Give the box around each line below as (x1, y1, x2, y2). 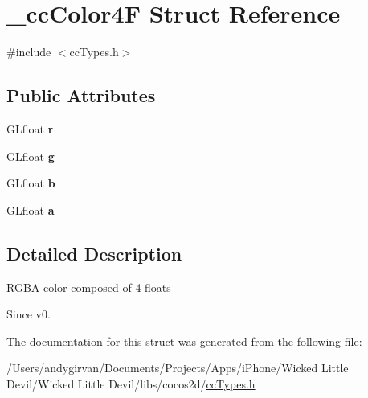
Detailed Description (6, 240, 182, 265)
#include (6, 43, 51, 60)
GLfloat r (6, 120, 54, 137)
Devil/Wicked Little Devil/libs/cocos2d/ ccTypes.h (6, 375, 256, 392)
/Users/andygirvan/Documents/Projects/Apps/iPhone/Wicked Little (6, 359, 349, 376)
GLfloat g (6, 147, 55, 164)
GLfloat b (6, 174, 55, 191)
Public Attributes (6, 83, 156, 108)
